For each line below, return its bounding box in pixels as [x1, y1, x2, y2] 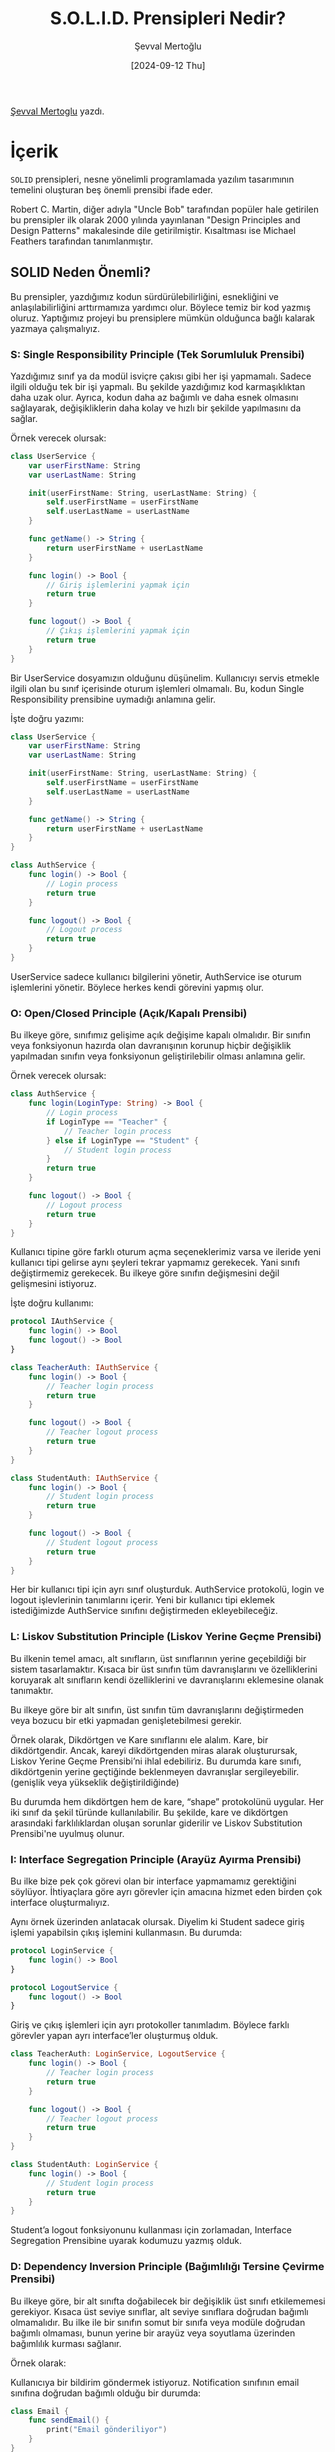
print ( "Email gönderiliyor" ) [46, 2425, 168, 2435]
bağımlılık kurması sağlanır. [10, 2337, 122, 2349]
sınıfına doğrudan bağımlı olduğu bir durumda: [10, 2387, 202, 2399]
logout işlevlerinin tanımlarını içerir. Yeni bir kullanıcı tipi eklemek [10, 1594, 275, 1606]
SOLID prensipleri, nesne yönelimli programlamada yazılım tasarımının [10, 173, 295, 185]
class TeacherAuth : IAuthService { [10, 1362, 159, 1372]
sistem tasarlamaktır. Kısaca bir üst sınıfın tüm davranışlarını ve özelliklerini [10, 1663, 318, 1675]
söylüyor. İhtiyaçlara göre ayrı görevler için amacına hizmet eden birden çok [10, 1886, 323, 1897]
